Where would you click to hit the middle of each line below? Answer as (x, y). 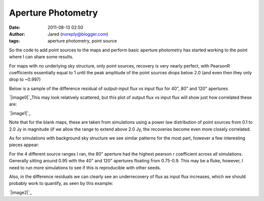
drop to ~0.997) (25, 79)
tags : (14, 41)
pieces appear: (24, 145)
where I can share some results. (41, 57)
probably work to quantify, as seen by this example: (61, 183)
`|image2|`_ (20, 192)
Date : (15, 27)
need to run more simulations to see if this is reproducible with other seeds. (85, 167)
